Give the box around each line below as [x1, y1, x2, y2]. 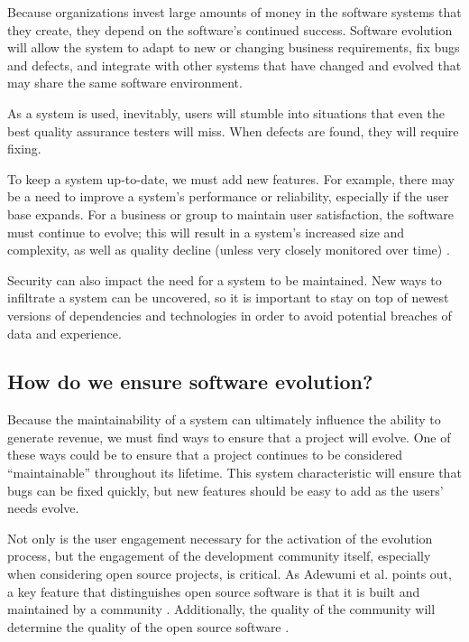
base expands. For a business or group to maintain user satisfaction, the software [7, 204, 454, 223]
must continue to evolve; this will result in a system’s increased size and [7, 222, 405, 241]
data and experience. [7, 323, 122, 342]
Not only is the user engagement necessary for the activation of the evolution [7, 528, 433, 547]
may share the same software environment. [7, 73, 243, 92]
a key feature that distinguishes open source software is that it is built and [7, 582, 420, 600]
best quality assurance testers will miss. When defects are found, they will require [7, 121, 459, 140]
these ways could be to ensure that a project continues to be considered [7, 445, 402, 464]
